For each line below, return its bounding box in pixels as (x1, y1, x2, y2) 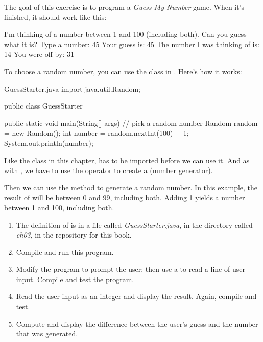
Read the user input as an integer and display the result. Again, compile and (16, 291, 257, 302)
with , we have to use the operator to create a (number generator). (4, 165, 213, 176)
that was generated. (16, 328, 78, 339)
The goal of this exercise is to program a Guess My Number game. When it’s (4, 2, 245, 12)
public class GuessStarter (4, 100, 83, 111)
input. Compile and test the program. (16, 273, 134, 284)
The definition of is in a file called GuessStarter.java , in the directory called (16, 219, 253, 230)
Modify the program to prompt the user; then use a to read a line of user (16, 264, 245, 274)
